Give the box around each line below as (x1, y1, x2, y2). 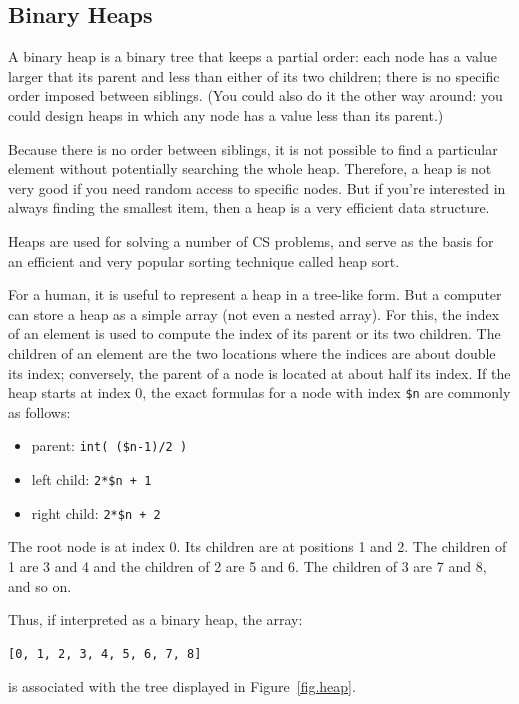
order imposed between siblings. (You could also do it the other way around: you (8, 85, 503, 106)
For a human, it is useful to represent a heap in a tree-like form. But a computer (8, 284, 502, 305)
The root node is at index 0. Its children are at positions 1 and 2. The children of (8, 536, 507, 557)
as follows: (8, 401, 71, 422)
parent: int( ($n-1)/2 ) (31, 435, 188, 456)
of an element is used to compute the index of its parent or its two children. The (8, 323, 501, 344)
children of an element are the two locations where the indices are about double (8, 342, 496, 363)
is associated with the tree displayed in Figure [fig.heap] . (8, 676, 356, 697)
